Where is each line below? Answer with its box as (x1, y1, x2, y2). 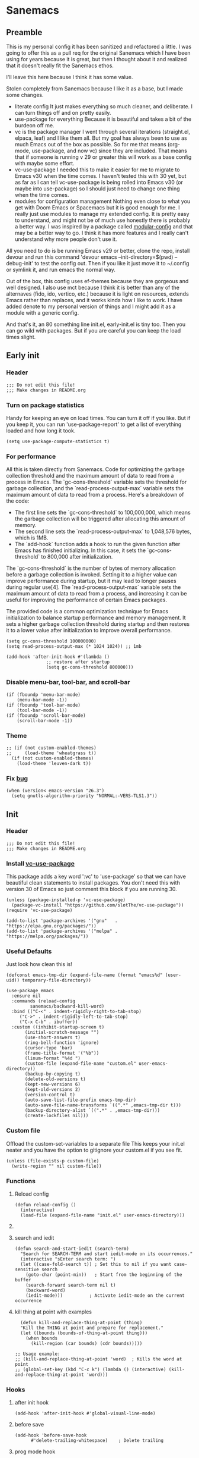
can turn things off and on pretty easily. (14, 109, 111, 116)
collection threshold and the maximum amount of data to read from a (6, 472, 174, 479)
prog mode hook (14, 1448, 56, 1455)
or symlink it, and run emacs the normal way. (6, 266, 115, 273)
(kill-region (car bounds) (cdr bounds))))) (30, 1341, 143, 1347)
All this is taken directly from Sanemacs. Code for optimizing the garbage (6, 466, 185, 473)
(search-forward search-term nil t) (25, 1283, 116, 1288)
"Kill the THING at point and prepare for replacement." (20, 1325, 164, 1331)
